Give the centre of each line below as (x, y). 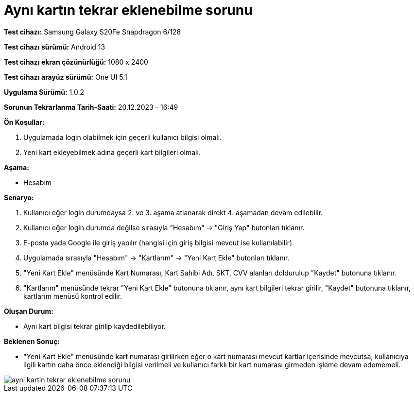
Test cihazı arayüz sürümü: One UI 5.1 (66, 77)
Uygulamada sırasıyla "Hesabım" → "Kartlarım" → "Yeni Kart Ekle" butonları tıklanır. (156, 258)
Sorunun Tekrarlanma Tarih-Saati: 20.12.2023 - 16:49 (91, 107)
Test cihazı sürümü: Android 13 (55, 47)
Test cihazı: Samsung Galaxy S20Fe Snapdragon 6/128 (93, 32)
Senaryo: (19, 197)
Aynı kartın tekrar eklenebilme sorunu (128, 10)
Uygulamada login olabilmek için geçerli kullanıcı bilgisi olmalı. (123, 137)
